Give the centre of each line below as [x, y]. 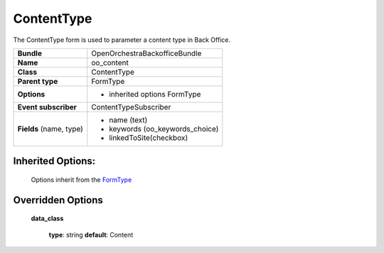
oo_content [110, 63]
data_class [47, 219]
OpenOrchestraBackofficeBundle [146, 53]
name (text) [128, 119]
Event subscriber [47, 107]
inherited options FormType [155, 94]
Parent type [38, 81]
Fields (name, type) [50, 129]
